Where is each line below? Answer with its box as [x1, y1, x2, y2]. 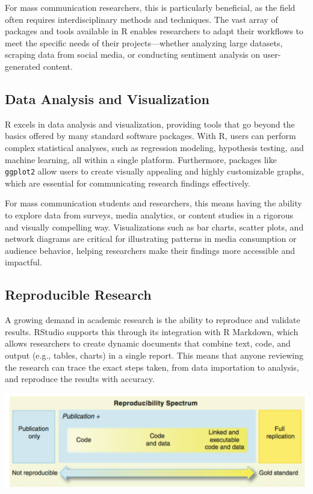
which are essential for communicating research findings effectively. [5, 176, 250, 189]
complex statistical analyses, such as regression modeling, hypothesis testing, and [5, 141, 304, 153]
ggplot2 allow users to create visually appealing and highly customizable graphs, [5, 165, 304, 178]
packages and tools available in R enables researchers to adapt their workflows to [5, 25, 303, 37]
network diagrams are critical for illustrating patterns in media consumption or [5, 232, 297, 245]
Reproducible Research [5, 285, 152, 304]
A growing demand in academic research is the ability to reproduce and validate [5, 313, 300, 326]
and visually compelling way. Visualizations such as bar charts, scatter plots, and [5, 220, 304, 233]
